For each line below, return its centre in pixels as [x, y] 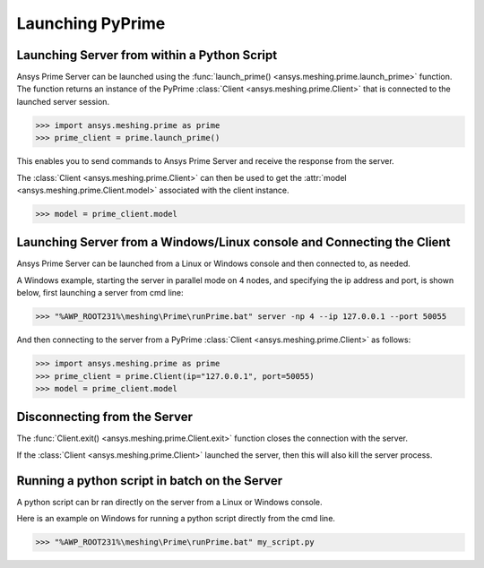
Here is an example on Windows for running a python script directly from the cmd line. [176, 519]
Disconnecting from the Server [104, 417]
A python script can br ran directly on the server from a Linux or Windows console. [169, 502]
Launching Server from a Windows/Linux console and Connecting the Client [233, 242]
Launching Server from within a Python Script [147, 55]
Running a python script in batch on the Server [150, 481]
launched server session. [63, 101]
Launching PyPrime [91, 23]
